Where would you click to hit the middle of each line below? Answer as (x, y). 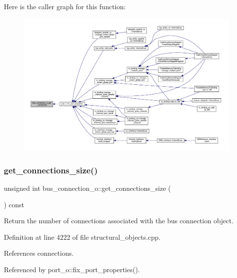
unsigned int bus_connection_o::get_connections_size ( (87, 188)
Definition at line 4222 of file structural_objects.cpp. (82, 237)
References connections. (39, 253)
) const (14, 204)
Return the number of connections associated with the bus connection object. (119, 221)
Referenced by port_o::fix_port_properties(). (72, 269)
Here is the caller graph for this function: (65, 6)
